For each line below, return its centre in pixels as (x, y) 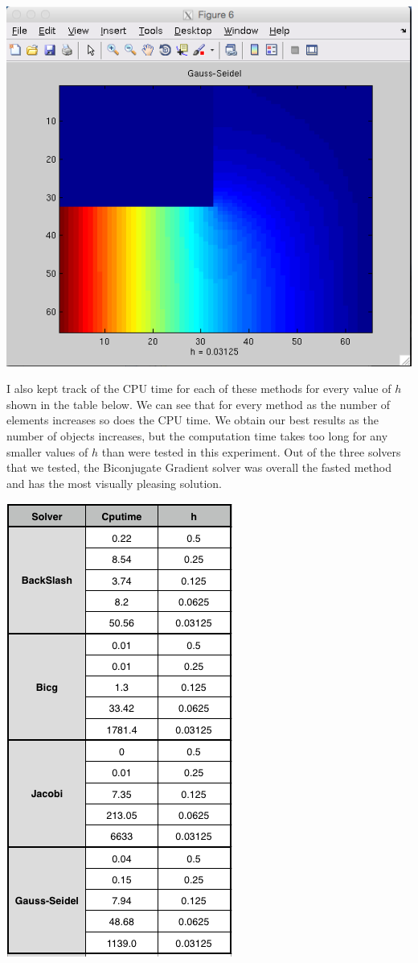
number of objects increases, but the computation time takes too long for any (197, 435)
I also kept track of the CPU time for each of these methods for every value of (199, 389)
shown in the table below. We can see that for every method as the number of (199, 404)
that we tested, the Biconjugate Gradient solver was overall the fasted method (199, 467)
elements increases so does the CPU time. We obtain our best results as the (193, 420)
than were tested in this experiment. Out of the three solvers (251, 451)
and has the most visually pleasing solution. (114, 483)
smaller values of (47, 451)
